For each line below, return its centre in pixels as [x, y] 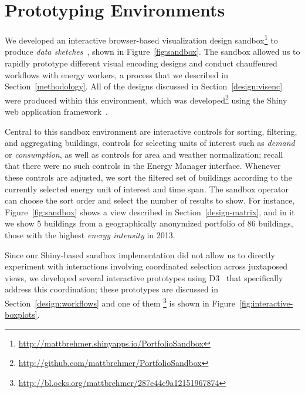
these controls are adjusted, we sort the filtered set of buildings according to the [148, 177]
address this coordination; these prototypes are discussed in [111, 289]
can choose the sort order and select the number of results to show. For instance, [150, 200]
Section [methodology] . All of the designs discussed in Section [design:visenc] [144, 86]
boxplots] [21, 314]
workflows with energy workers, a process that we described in [116, 74]
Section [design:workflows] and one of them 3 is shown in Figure [120, 302]
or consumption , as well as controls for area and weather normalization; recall [144, 154]
